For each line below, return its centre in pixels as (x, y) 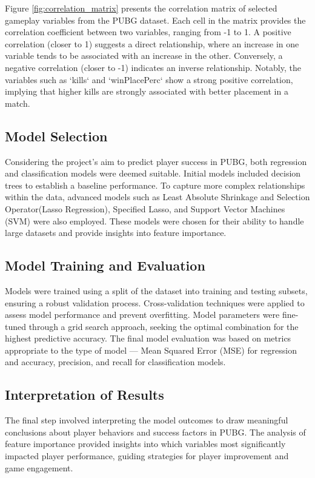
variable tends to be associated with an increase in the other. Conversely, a (144, 56)
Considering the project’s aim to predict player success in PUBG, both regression (156, 161)
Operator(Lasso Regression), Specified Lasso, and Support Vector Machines (145, 208)
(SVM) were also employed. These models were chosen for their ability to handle (154, 220)
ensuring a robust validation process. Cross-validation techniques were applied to (155, 302)
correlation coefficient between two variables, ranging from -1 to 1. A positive (148, 32)
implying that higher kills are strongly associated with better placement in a (147, 91)
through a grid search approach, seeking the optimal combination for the (164, 326)
